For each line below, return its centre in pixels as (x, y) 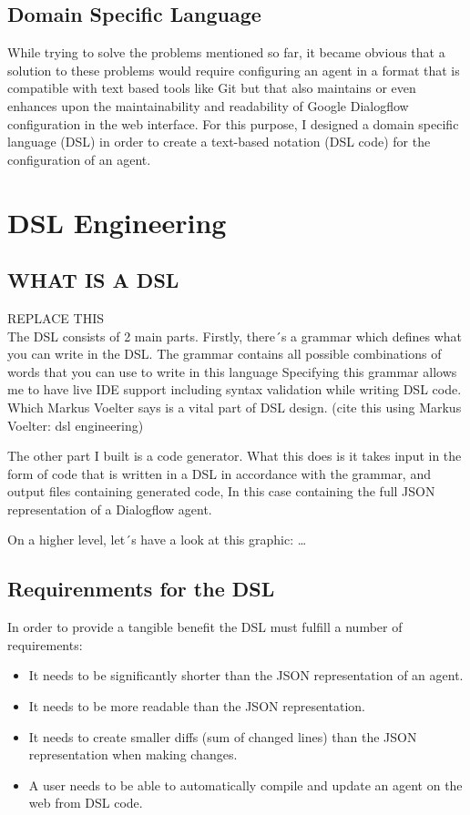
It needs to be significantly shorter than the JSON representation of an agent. (246, 675)
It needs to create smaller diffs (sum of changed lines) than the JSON (223, 736)
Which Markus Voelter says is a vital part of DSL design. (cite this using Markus (235, 407)
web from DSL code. (86, 803)
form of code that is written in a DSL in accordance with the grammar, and (219, 473)
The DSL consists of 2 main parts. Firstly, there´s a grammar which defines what (235, 336)
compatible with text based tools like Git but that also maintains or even (212, 88)
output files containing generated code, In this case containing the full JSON (221, 491)
